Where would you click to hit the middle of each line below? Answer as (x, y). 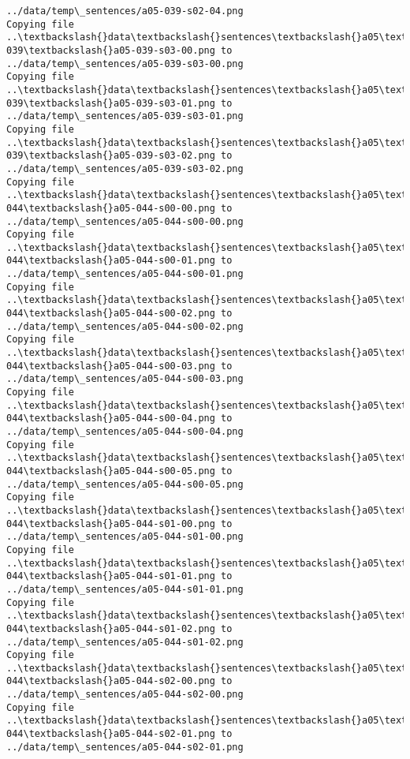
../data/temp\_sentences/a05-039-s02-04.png (125, 11)
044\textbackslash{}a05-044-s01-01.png (111, 576)
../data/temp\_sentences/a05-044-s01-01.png (125, 589)
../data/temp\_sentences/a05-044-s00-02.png (125, 326)
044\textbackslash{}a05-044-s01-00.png (111, 523)
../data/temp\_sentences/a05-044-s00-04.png (125, 432)
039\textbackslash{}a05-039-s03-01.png (111, 103)
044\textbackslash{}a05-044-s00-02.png (111, 314)
